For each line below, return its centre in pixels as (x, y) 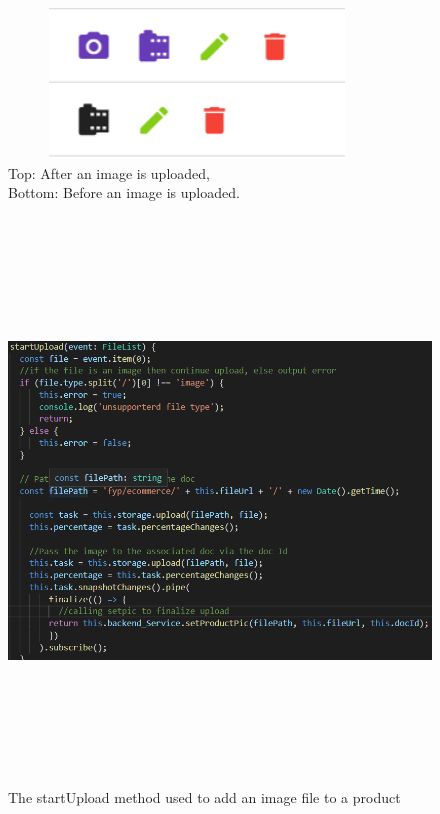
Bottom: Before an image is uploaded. (124, 192)
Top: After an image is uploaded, (109, 172)
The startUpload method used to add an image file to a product (204, 797)
